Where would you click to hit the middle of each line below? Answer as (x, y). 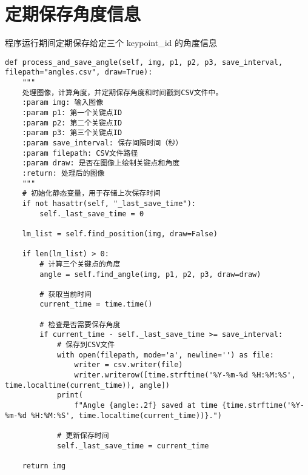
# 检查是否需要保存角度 (80, 324)
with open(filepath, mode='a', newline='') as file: (165, 355)
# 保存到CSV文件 (86, 345)
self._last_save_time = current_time (133, 446)
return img (44, 466)
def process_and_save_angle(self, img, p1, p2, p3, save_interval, (144, 62)
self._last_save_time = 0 (92, 214)
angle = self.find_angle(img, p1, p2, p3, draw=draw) (150, 274)
